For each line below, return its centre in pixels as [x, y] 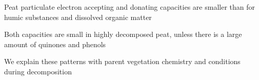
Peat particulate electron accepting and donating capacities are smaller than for [129, 7]
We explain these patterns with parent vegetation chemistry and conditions [122, 61]
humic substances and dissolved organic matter [78, 17]
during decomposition [38, 71]
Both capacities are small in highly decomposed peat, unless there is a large [123, 34]
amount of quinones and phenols [55, 44]
